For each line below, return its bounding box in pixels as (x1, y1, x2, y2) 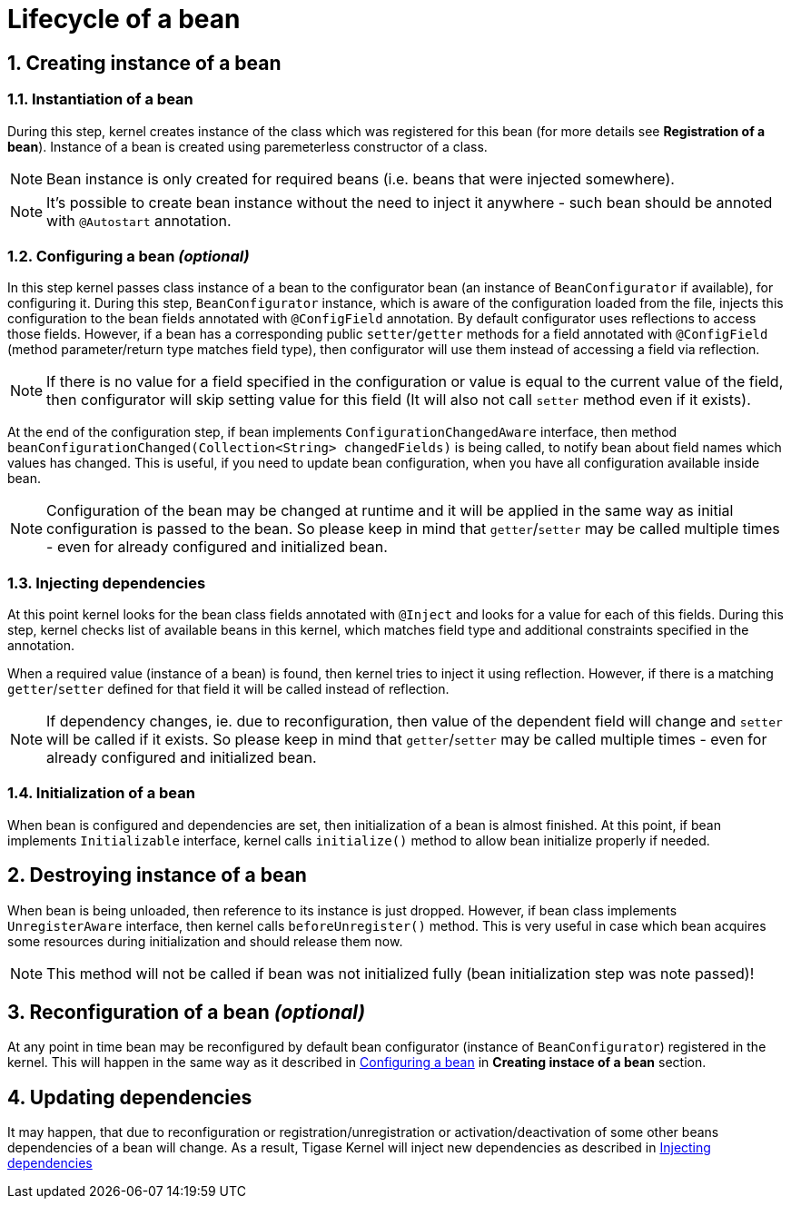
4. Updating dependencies (7, 1085, 252, 1109)
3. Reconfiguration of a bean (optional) (7, 1001, 366, 1024)
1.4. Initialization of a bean (7, 784, 195, 803)
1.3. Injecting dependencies (7, 573, 206, 592)
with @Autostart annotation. (46, 211, 232, 230)
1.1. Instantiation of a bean (7, 90, 193, 109)
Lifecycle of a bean (7, 4, 241, 35)
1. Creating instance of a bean (7, 51, 282, 74)
